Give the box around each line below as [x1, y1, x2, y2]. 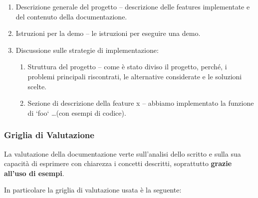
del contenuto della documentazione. [15, 11, 127, 21]
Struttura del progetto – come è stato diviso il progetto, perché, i [27, 61, 227, 72]
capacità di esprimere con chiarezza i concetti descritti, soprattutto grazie [4, 158, 232, 169]
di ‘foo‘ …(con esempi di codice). [27, 107, 126, 118]
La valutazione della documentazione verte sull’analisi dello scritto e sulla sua [4, 148, 241, 159]
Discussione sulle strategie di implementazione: [15, 44, 159, 55]
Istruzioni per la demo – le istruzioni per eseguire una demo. [15, 28, 201, 38]
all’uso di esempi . [4, 168, 64, 178]
